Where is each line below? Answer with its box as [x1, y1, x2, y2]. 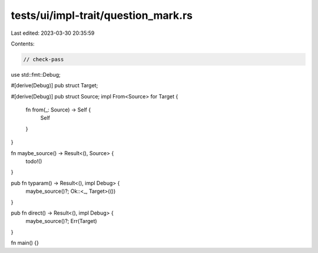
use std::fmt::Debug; [11, 71, 61, 78]
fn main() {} [11, 239, 39, 247]
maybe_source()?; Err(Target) [25, 218, 97, 225]
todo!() [25, 158, 42, 165]
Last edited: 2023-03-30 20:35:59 [11, 29, 95, 37]
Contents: [11, 40, 35, 47]
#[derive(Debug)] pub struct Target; [11, 82, 98, 89]
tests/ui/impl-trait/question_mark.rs [11, 9, 193, 22]
